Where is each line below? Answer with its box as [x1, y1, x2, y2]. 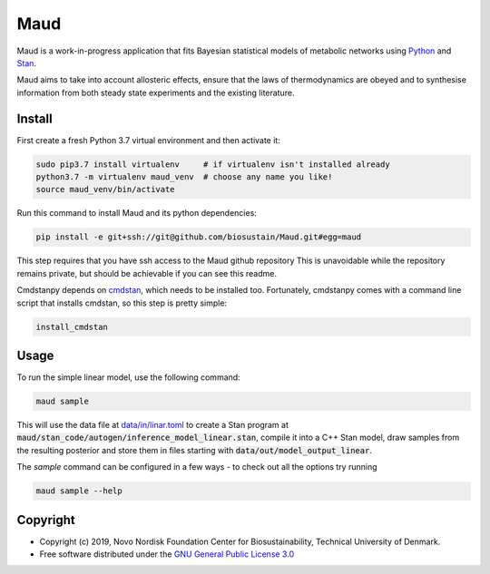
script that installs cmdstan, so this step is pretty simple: [16, 297, 227, 308]
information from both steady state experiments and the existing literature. [16, 87, 295, 98]
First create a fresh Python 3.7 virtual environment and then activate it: [16, 134, 280, 145]
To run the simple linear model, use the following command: [16, 372, 240, 383]
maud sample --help [35, 486, 122, 496]
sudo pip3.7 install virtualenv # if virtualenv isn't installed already [35, 159, 390, 170]
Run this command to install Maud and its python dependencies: [16, 208, 258, 219]
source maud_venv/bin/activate [35, 184, 176, 195]
